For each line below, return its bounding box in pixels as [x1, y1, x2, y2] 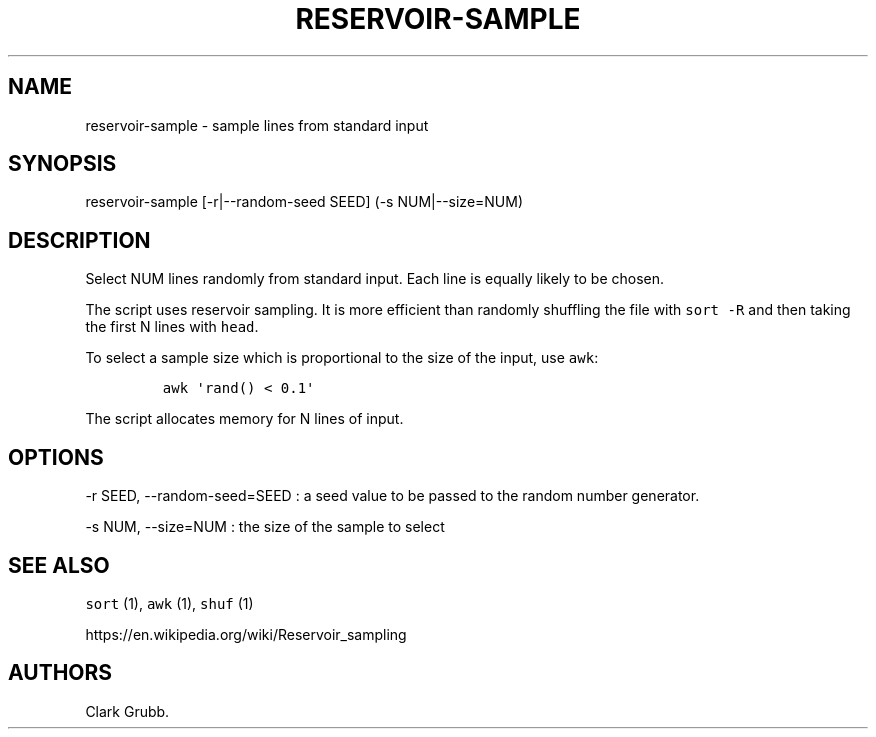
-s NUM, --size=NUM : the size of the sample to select [85, 518, 445, 536]
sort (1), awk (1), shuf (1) [85, 594, 254, 612]
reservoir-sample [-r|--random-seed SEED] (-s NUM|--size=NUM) [85, 193, 524, 211]
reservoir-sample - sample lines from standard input [85, 116, 429, 134]
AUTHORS [8, 660, 113, 686]
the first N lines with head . [85, 318, 259, 336]
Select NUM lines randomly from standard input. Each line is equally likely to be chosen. [85, 270, 665, 288]
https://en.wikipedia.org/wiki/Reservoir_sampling [85, 625, 407, 643]
